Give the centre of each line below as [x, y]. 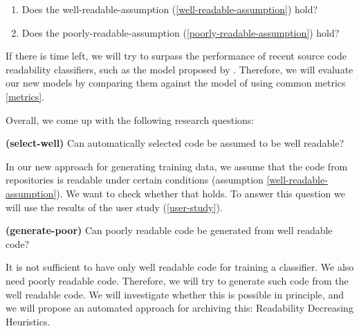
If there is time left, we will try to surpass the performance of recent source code [176, 56]
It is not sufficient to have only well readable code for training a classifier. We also [180, 267]
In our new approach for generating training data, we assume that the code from [177, 166]
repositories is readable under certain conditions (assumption [135, 180]
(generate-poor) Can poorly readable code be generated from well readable [169, 230]
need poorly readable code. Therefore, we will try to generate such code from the [177, 280]
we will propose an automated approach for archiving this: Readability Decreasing [179, 308]
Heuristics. [28, 321]
